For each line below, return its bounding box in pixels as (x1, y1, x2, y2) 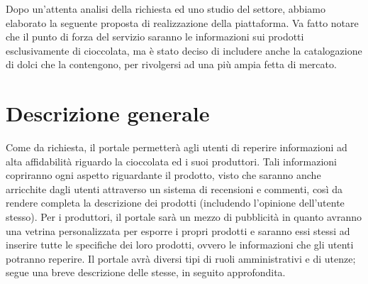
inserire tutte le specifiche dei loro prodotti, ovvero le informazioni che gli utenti (6, 237, 354, 252)
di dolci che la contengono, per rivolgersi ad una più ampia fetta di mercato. (6, 57, 337, 72)
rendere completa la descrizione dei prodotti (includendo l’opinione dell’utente (6, 195, 345, 210)
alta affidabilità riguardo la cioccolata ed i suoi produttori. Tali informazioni (6, 153, 338, 168)
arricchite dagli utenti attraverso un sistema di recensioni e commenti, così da (6, 181, 342, 196)
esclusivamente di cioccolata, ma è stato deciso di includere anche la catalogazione (6, 43, 362, 58)
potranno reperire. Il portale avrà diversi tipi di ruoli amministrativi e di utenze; (6, 251, 356, 266)
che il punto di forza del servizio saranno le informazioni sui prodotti (6, 29, 304, 44)
